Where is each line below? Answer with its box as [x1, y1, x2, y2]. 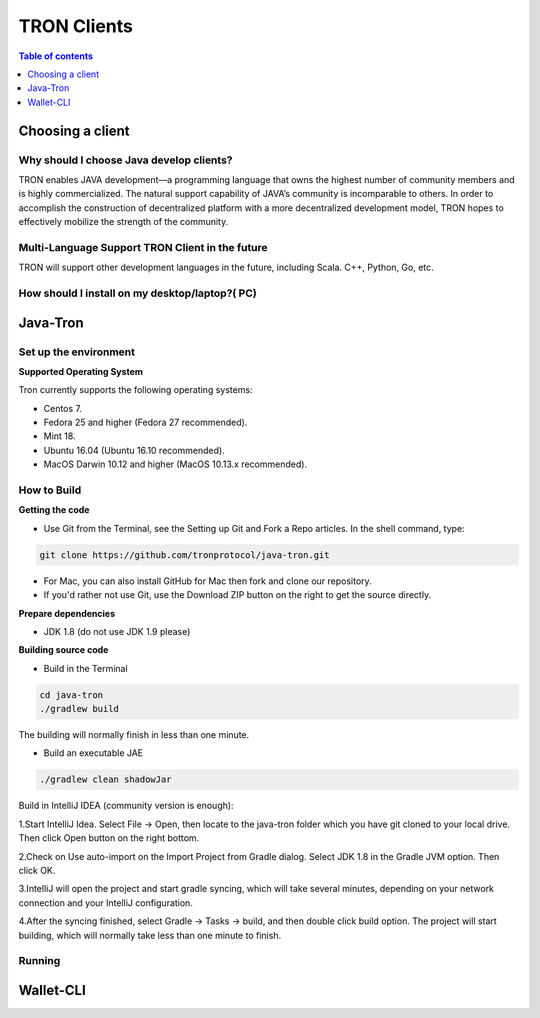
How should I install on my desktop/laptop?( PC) [18, 286, 257, 300]
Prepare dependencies [18, 607, 116, 619]
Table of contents [18, 50, 94, 62]
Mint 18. [43, 430, 76, 442]
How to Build [18, 483, 82, 497]
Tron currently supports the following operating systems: [18, 384, 254, 396]
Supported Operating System [18, 365, 144, 377]
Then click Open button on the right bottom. [18, 832, 200, 844]
